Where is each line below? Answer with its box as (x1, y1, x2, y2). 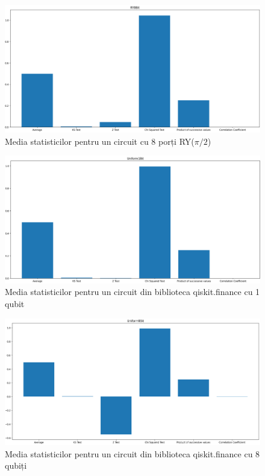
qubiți (5, 459, 27, 472)
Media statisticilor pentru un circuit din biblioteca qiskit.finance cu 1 (5, 285, 260, 298)
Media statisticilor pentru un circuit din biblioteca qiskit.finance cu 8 (5, 447, 260, 460)
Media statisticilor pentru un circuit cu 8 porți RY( (5, 135, 195, 147)
